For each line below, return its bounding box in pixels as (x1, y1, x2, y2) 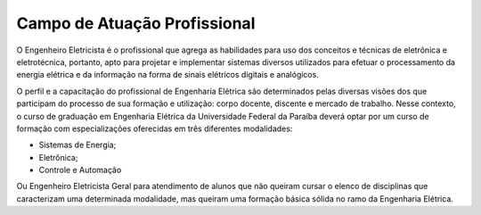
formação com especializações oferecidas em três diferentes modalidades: (16, 123, 293, 134)
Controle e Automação (38, 165, 122, 176)
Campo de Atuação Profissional (16, 13, 256, 33)
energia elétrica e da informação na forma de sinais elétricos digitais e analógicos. (16, 70, 320, 80)
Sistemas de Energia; (38, 139, 117, 151)
